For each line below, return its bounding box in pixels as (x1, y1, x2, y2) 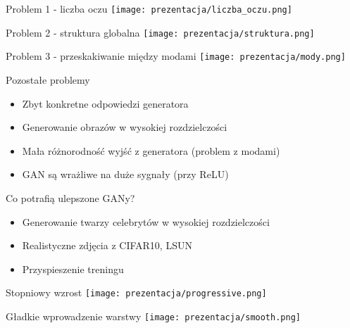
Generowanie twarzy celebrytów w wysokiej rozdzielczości (22, 214, 270, 229)
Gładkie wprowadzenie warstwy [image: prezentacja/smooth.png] (6, 308, 301, 323)
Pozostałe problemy (6, 72, 90, 87)
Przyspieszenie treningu (22, 261, 124, 276)
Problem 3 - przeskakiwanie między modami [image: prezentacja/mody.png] (6, 49, 346, 63)
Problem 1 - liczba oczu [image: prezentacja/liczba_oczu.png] (6, 1, 292, 15)
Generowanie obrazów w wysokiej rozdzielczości (22, 120, 227, 134)
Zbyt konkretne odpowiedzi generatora (22, 96, 189, 111)
